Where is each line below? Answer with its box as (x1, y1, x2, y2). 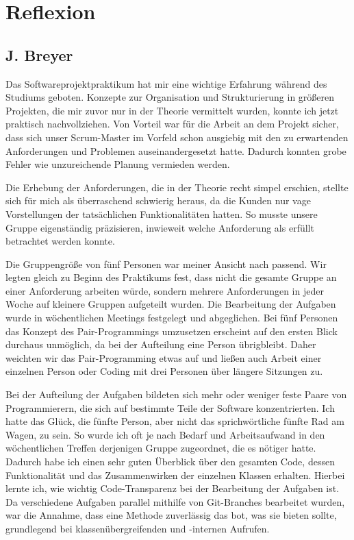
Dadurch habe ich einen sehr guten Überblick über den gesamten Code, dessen (5, 454, 335, 469)
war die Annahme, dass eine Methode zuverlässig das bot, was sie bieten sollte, (5, 508, 337, 522)
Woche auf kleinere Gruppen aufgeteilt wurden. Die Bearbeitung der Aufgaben (5, 297, 336, 311)
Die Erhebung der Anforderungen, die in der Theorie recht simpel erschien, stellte (5, 180, 349, 194)
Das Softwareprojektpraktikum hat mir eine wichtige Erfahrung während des (5, 76, 327, 90)
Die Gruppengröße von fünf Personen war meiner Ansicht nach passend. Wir (5, 256, 327, 271)
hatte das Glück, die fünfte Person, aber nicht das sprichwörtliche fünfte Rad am (5, 414, 344, 428)
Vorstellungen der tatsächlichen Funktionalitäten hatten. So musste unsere (5, 206, 318, 221)
